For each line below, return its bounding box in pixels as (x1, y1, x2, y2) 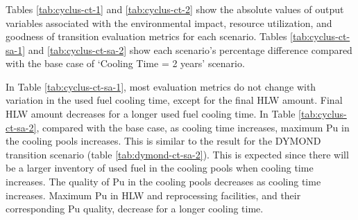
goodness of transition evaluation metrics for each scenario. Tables (6, 29, 287, 44)
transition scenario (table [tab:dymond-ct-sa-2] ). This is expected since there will (6, 147, 349, 161)
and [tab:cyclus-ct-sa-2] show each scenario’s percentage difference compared (28, 42, 352, 57)
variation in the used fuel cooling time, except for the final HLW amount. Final (6, 93, 343, 107)
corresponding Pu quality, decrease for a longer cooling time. (6, 201, 264, 216)
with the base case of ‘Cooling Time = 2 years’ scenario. (6, 56, 245, 71)
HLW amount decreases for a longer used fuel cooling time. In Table (6, 107, 296, 121)
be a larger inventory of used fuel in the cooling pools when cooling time (6, 161, 314, 175)
